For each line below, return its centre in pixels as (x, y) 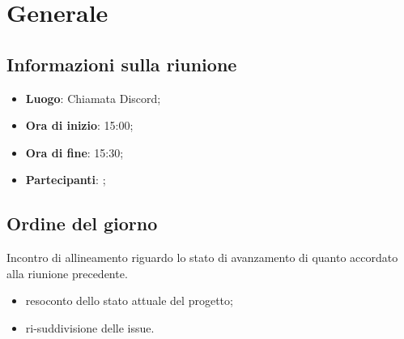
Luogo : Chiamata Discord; (93, 98)
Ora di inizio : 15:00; (79, 125)
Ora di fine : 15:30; (74, 152)
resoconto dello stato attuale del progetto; (129, 300)
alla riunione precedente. (67, 273)
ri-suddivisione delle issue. (90, 327)
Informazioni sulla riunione (122, 64)
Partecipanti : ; (66, 180)
